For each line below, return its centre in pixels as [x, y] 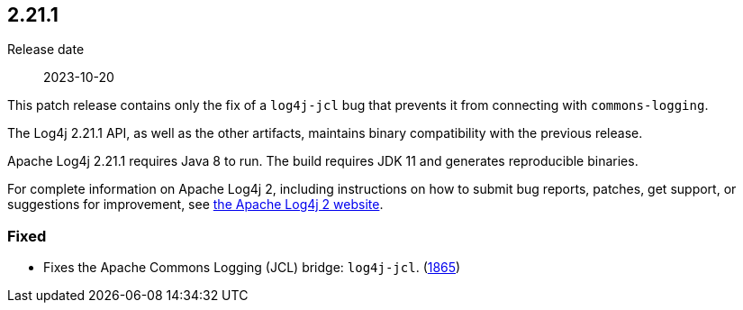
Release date [46, 50]
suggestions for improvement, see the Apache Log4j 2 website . [195, 205]
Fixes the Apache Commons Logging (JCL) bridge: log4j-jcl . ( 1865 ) [252, 268]
